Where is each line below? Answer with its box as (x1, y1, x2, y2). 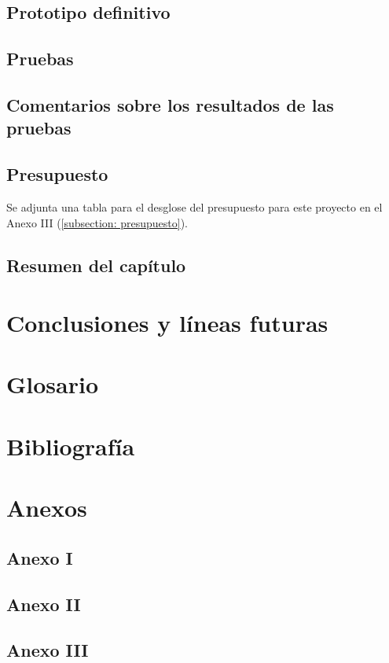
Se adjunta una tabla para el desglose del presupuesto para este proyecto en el (6, 198, 383, 215)
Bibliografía (6, 429, 135, 462)
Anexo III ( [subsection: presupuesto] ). (6, 214, 188, 230)
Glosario (6, 368, 99, 400)
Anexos (6, 492, 87, 524)
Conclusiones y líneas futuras (6, 307, 328, 339)
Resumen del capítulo (6, 252, 186, 277)
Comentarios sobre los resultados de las (6, 92, 334, 116)
